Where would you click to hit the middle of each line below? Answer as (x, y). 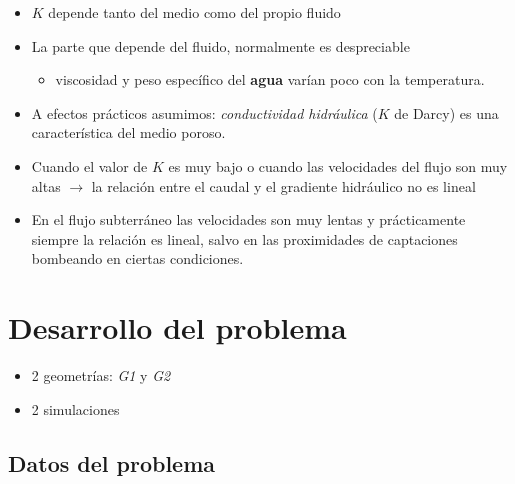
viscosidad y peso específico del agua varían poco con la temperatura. (270, 79)
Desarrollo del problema (177, 327)
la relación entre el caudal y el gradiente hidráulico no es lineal (283, 185)
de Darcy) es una (446, 112)
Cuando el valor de (89, 165)
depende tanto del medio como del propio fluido (194, 12)
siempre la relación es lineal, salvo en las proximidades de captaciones (244, 238)
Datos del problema (112, 462)
